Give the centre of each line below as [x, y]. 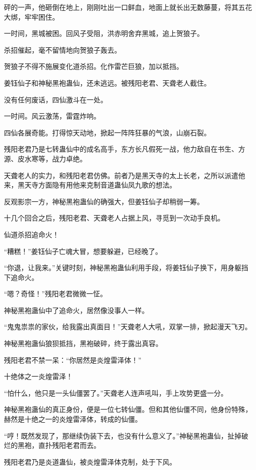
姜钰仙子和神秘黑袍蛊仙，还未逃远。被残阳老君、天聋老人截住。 [107, 82]
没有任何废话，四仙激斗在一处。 [56, 99]
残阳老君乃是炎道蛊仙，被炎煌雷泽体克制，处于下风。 [90, 461]
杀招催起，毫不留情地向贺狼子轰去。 [63, 49]
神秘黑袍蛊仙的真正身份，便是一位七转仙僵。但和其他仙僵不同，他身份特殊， [128, 409]
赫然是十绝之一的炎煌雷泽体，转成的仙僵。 [73, 419]
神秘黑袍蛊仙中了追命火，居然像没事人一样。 [76, 310]
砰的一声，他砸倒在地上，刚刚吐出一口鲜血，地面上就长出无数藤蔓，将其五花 [128, 7]
